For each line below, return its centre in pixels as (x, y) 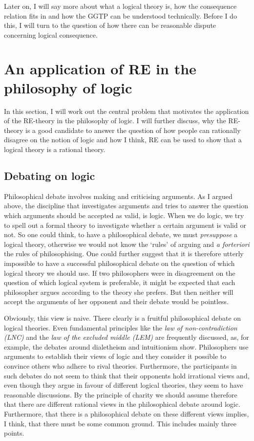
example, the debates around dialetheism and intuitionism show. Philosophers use (126, 346)
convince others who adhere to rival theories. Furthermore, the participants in (120, 365)
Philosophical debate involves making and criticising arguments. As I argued (118, 196)
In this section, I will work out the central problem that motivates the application (127, 111)
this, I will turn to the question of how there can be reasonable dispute (110, 25)
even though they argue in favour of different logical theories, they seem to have (124, 385)
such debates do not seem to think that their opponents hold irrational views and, (127, 375)
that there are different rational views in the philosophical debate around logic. (122, 404)
